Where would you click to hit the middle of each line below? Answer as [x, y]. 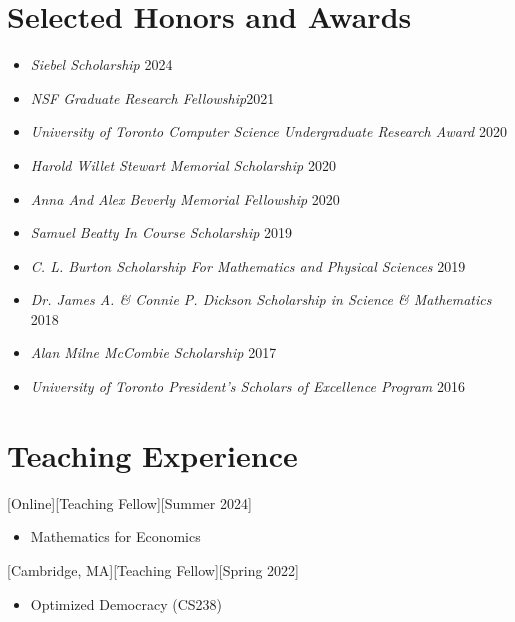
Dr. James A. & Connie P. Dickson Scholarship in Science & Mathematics [261, 299]
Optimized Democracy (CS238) [126, 603]
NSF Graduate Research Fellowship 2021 [152, 97]
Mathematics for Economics [115, 536]
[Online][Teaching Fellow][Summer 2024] [129, 502]
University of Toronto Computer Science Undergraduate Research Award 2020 [268, 131]
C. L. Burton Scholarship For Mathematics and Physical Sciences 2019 [248, 265]
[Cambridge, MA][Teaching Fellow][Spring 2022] [153, 569]
